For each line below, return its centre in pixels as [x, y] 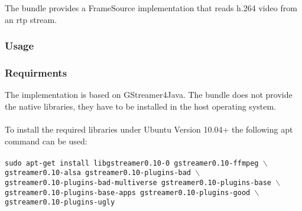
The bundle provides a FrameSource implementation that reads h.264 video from [151, 8]
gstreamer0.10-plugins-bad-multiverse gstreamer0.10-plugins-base [138, 183]
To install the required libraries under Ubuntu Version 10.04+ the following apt [149, 129]
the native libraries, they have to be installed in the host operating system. [141, 106]
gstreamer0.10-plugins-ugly [60, 202]
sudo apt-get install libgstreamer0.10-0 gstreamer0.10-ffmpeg [132, 163]
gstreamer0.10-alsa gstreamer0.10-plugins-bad [98, 173]
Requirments [36, 72]
